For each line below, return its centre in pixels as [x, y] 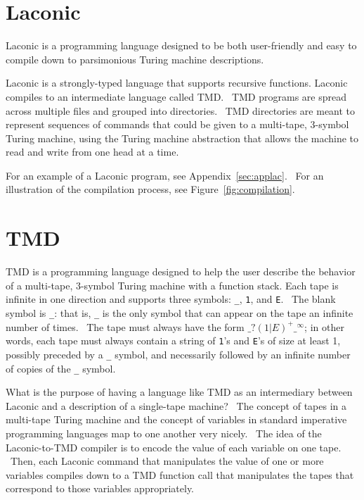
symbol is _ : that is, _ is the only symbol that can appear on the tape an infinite [180, 313]
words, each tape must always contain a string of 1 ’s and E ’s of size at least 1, [173, 340]
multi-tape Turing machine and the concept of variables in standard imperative [176, 419]
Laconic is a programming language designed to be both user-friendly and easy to [181, 45]
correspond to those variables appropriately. [100, 488]
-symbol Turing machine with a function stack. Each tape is [209, 285]
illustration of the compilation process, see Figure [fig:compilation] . [150, 189]
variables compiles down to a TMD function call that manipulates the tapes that [180, 474]
